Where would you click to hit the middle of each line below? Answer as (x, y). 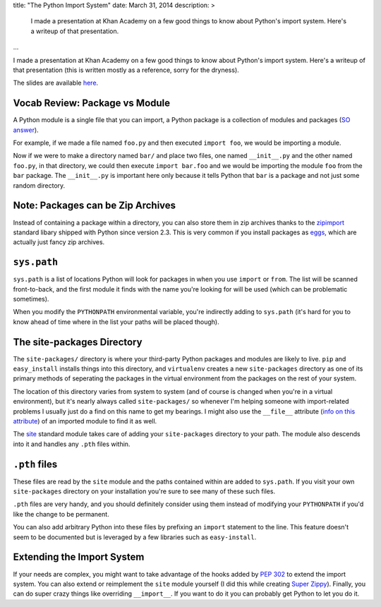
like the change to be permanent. (61, 514)
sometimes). (31, 299)
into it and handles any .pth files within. (72, 444)
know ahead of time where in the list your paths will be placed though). (116, 322)
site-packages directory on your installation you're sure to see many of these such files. (144, 491)
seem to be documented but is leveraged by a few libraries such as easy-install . (135, 537)
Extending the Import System (79, 557)
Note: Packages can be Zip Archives (95, 206)
